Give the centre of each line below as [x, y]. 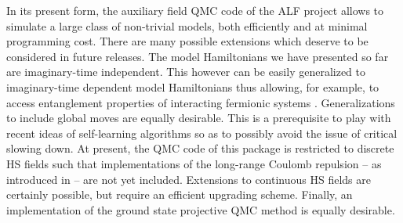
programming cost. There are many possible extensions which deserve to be [187, 41]
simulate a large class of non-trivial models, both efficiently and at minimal [187, 25]
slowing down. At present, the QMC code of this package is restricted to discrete [200, 148]
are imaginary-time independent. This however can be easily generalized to [186, 72]
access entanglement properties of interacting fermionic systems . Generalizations [201, 102]
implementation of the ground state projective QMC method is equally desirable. [201, 209]
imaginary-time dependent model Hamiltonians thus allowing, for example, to [193, 86]
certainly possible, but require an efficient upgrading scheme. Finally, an [180, 194]
